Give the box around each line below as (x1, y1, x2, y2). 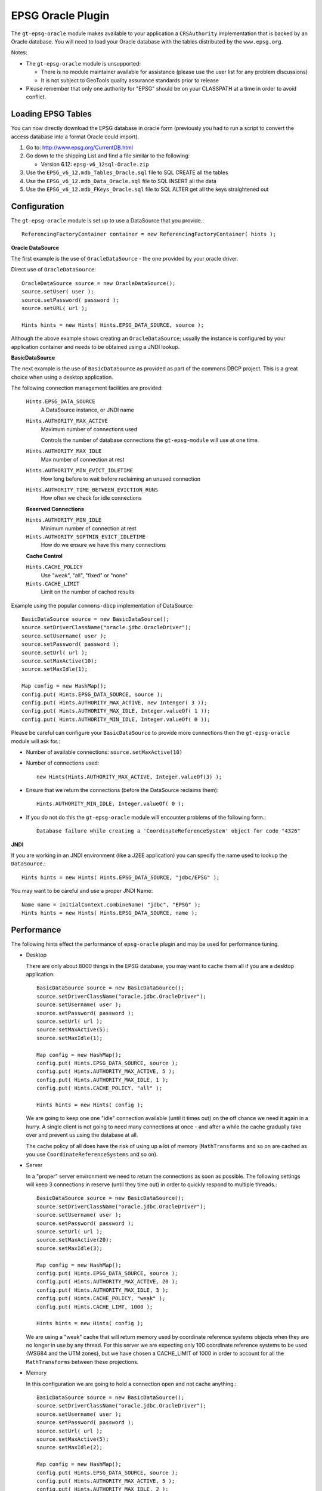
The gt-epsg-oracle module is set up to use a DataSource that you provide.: (11, 216, 204, 224)
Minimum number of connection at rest (41, 525, 137, 532)
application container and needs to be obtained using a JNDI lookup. (11, 343, 180, 350)
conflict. (26, 93, 47, 101)
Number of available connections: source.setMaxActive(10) (26, 748, 183, 756)
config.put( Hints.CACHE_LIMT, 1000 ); (36, 1303, 153, 1310)
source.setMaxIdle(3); (36, 1245, 103, 1252)
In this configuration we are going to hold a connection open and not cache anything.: (26, 1380, 237, 1387)
